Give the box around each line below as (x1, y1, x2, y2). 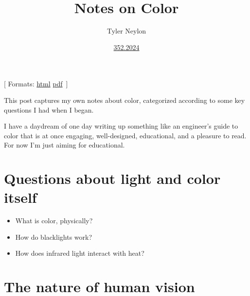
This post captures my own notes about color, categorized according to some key (4, 95, 245, 105)
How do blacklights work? (15, 231, 92, 242)
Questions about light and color (4, 168, 221, 188)
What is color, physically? (15, 215, 93, 226)
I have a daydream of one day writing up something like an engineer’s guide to (4, 121, 238, 131)
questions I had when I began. (4, 104, 94, 115)
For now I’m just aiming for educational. (4, 140, 125, 150)
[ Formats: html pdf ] (4, 79, 68, 89)
